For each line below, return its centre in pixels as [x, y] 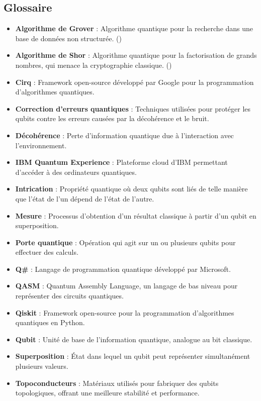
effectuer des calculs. [47, 252]
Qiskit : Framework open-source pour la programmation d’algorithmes [125, 312]
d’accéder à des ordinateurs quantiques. [76, 172]
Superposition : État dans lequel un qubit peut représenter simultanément [133, 356]
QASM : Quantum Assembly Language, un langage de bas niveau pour [126, 286]
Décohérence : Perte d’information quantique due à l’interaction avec [124, 135]
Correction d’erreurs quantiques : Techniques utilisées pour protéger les [133, 108]
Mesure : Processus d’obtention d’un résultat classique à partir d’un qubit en [136, 215]
